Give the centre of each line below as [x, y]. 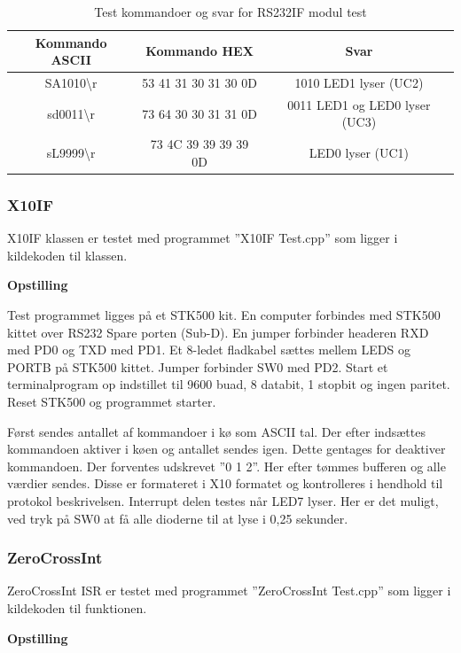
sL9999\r [71, 153]
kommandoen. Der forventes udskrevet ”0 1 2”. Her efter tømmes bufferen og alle [227, 466]
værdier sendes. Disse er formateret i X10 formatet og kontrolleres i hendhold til [225, 483]
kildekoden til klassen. [67, 255]
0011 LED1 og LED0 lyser [359, 104]
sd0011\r [71, 113]
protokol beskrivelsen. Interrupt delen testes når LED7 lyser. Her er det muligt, [223, 500]
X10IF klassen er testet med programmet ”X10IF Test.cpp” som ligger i [203, 238]
